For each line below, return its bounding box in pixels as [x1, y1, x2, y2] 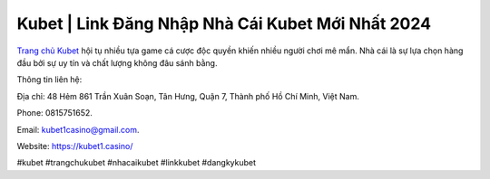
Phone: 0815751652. [16, 108, 93, 118]
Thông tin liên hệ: [16, 74, 83, 85]
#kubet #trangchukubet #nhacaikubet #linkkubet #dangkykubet [16, 157, 257, 168]
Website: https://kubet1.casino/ [16, 140, 133, 151]
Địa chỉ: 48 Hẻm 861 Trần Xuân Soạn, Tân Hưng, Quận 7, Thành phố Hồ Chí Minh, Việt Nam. [16, 90, 360, 101]
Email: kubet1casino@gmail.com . [16, 124, 140, 135]
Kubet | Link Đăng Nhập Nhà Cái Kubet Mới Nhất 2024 [16, 14, 431, 33]
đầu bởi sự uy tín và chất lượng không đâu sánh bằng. [16, 57, 218, 68]
